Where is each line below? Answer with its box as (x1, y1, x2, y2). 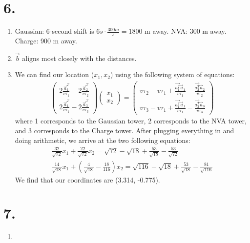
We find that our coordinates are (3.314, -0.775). (15, 174, 160, 184)
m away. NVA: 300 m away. (145, 26, 227, 36)
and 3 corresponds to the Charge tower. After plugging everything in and (15, 125, 234, 136)
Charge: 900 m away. (15, 35, 77, 45)
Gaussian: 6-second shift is (15, 26, 94, 36)
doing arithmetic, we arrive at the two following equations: (15, 135, 190, 145)
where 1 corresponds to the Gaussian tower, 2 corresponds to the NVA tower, (15, 116, 247, 126)
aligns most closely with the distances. (22, 53, 137, 63)
